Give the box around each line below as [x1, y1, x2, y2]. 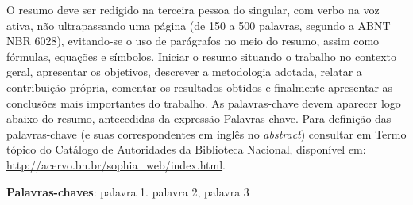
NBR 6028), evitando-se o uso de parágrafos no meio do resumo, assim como [6, 32, 380, 49]
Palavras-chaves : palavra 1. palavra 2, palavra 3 [6, 183, 249, 199]
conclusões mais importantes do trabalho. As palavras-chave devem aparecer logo [6, 94, 401, 111]
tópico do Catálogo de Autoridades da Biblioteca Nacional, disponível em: [6, 141, 366, 158]
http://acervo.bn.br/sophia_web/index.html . [6, 156, 226, 173]
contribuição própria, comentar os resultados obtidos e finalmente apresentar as [6, 78, 393, 95]
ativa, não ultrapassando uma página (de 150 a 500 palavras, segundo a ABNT [6, 17, 391, 33]
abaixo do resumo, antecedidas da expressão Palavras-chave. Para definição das [6, 110, 392, 127]
